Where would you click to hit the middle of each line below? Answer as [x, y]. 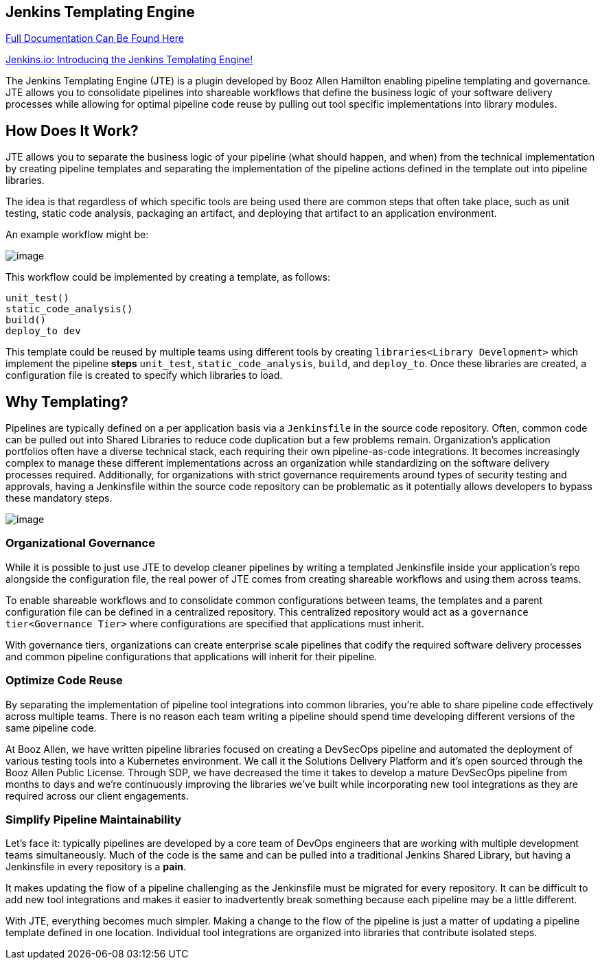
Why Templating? [67, 402]
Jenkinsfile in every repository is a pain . [96, 867]
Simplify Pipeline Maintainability [94, 819]
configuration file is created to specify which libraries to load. [144, 375]
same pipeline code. [51, 728]
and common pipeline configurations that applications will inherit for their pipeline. [192, 656]
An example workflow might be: [77, 235]
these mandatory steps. [59, 498]
